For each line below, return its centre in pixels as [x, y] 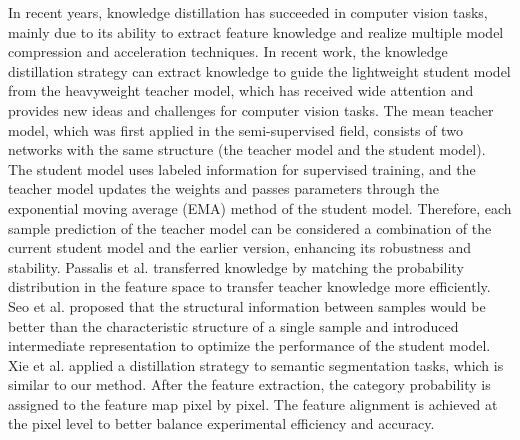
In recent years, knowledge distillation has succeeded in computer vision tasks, [248, 12]
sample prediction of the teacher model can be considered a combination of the [250, 227]
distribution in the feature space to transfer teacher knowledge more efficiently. [249, 286]
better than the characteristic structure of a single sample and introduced [233, 325]
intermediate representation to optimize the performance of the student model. [249, 345]
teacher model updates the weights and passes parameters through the [224, 188]
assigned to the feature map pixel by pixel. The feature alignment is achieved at [253, 403]
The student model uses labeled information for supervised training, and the [242, 168]
